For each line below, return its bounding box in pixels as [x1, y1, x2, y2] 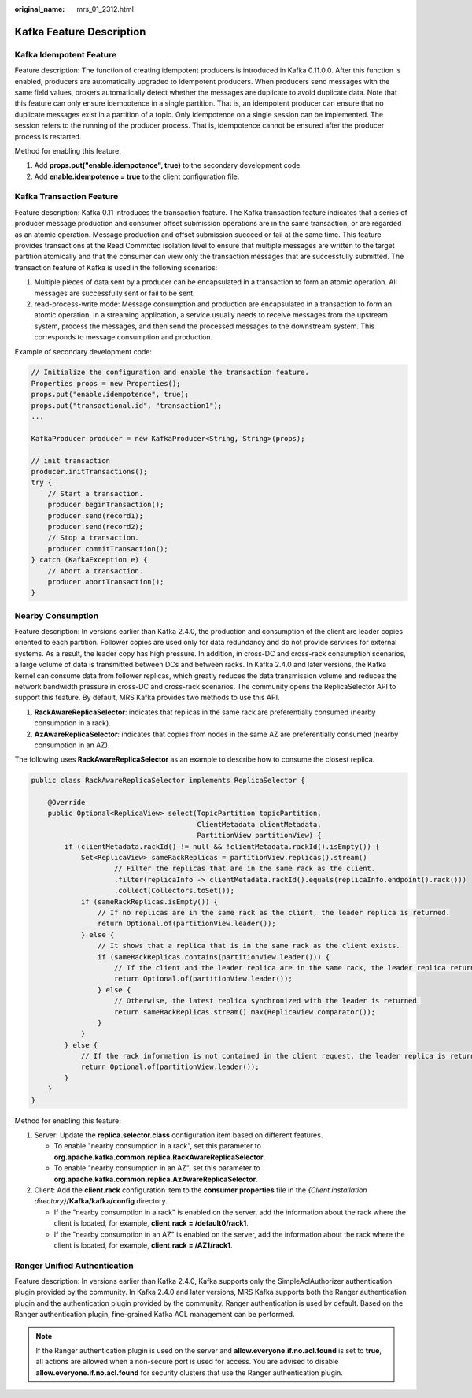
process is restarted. [14, 132, 82, 141]
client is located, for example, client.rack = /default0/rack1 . [53, 1218, 249, 1228]
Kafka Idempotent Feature [14, 49, 117, 60]
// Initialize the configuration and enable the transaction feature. [31, 368, 310, 377]
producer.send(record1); [47, 511, 144, 520]
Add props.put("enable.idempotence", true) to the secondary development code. [34, 161, 303, 170]
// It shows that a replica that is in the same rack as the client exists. [97, 941, 400, 951]
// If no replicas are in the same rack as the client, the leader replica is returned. [97, 908, 450, 917]
